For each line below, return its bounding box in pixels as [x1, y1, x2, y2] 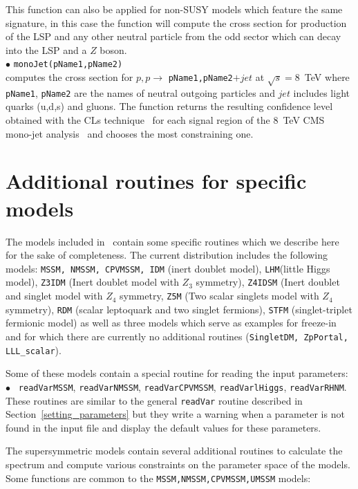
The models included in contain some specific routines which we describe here [6, 234, 339, 248]
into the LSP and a [6, 42, 87, 57]
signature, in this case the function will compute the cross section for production [6, 15, 347, 30]
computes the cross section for [6, 70, 133, 84]
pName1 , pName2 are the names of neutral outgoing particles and [6, 85, 275, 100]
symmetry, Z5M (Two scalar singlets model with [120, 288, 319, 303]
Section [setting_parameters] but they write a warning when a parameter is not [6, 407, 345, 421]
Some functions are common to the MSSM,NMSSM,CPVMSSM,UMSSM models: [6, 470, 311, 485]
